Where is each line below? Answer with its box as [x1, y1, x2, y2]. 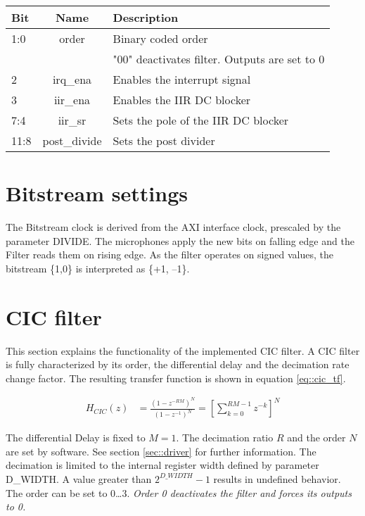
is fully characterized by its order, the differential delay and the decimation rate [6, 357, 350, 372]
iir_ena [53, 92, 91, 108]
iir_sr [58, 112, 87, 128]
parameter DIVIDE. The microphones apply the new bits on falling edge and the [6, 233, 354, 248]
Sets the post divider [113, 132, 215, 149]
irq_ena [52, 71, 92, 87]
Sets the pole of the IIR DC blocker [113, 112, 289, 128]
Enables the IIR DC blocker [113, 92, 251, 108]
